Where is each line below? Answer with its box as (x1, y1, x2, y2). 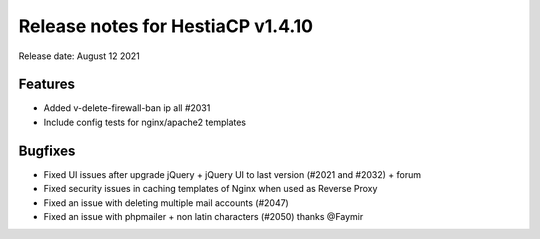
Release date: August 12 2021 (18, 50, 140, 62)
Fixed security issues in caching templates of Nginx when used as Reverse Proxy (43, 183, 378, 195)
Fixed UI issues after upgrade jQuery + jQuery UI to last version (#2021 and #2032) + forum (43, 168, 422, 180)
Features (18, 76, 75, 93)
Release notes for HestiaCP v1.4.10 (18, 15, 314, 37)
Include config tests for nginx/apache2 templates (43, 116, 247, 128)
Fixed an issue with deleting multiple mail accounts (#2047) (43, 196, 289, 209)
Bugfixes (18, 142, 76, 159)
